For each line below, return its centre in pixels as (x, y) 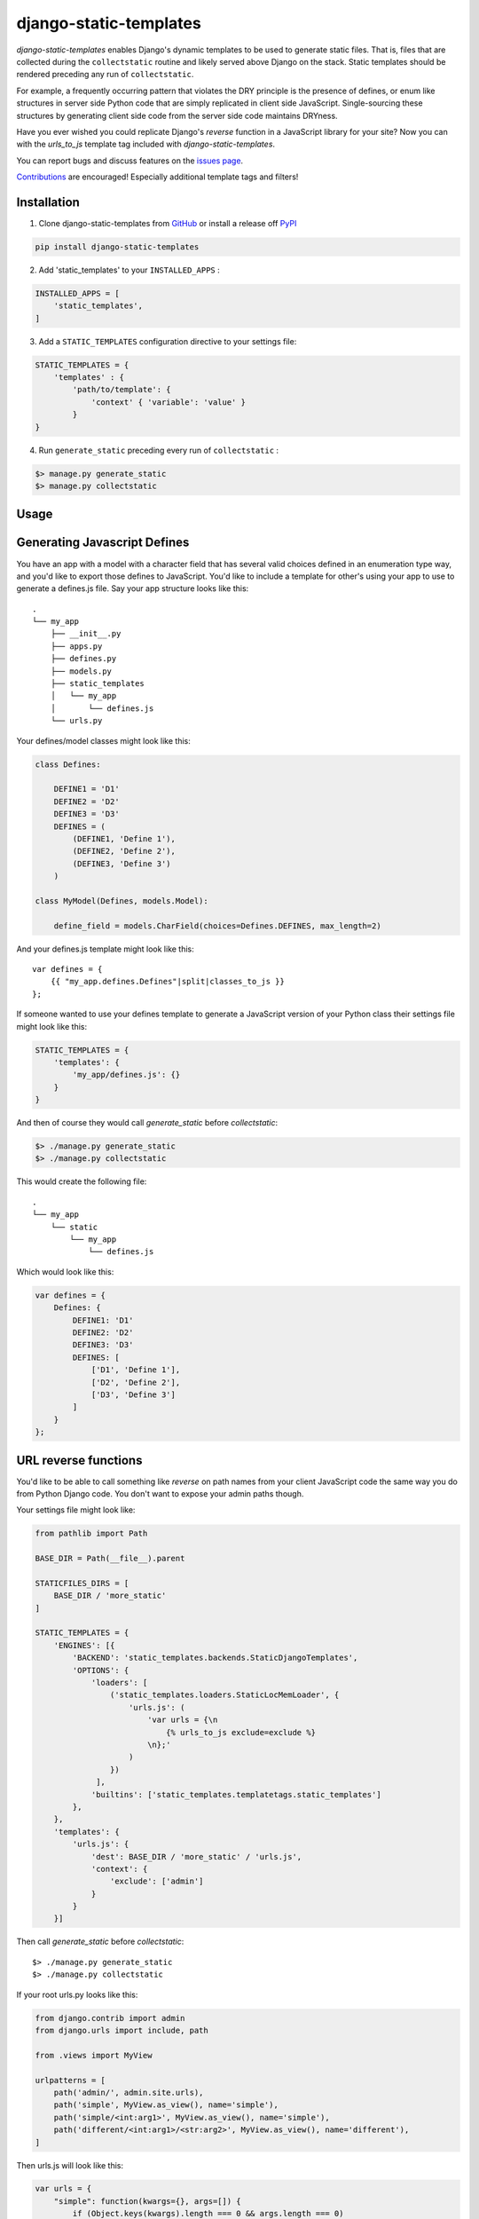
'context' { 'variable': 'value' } (168, 402)
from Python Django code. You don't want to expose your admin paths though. (160, 1493)
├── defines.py (83, 659)
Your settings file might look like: (76, 1510)
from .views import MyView (94, 2055)
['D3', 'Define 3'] (133, 1394)
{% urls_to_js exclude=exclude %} (241, 1732)
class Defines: (68, 764)
